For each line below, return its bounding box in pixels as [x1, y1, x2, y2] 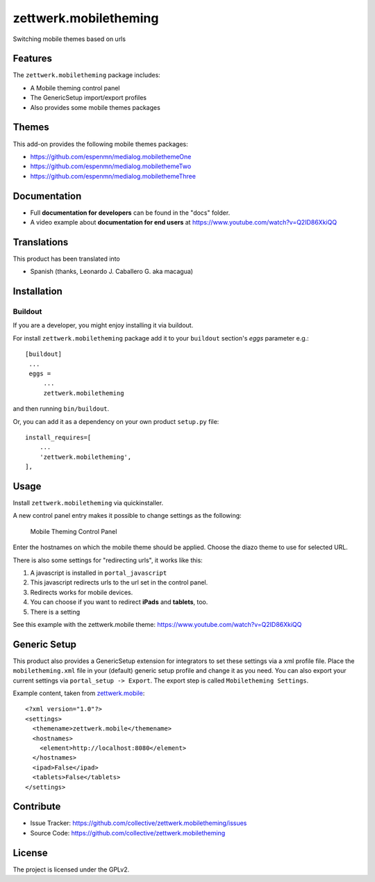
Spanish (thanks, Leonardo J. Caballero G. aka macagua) [30, 268, 194, 276]
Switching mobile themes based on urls [12, 35, 126, 43]
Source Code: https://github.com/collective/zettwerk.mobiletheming [30, 828, 226, 837]
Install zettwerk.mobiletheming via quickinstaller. [12, 499, 163, 507]
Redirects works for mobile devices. [30, 588, 133, 596]
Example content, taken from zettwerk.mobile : [12, 689, 145, 698]
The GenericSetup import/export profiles [30, 94, 147, 102]
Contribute [12, 801, 61, 812]
